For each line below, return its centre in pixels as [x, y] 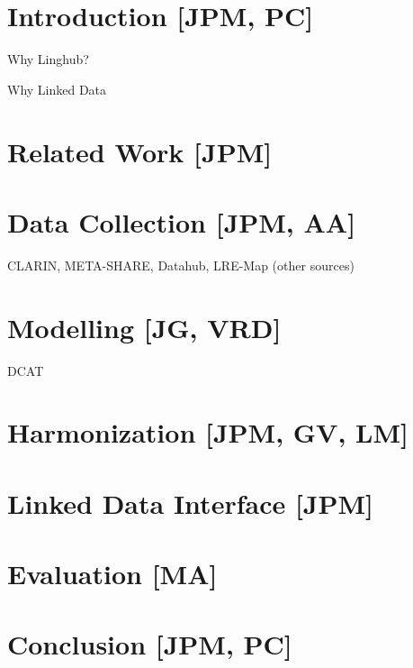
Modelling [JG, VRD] [144, 327]
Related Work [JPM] [140, 151]
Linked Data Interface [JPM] [191, 503]
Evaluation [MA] [112, 574]
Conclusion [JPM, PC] [150, 644]
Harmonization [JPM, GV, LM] [208, 432]
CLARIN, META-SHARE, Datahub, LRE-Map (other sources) [181, 265]
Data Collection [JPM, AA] [182, 221]
